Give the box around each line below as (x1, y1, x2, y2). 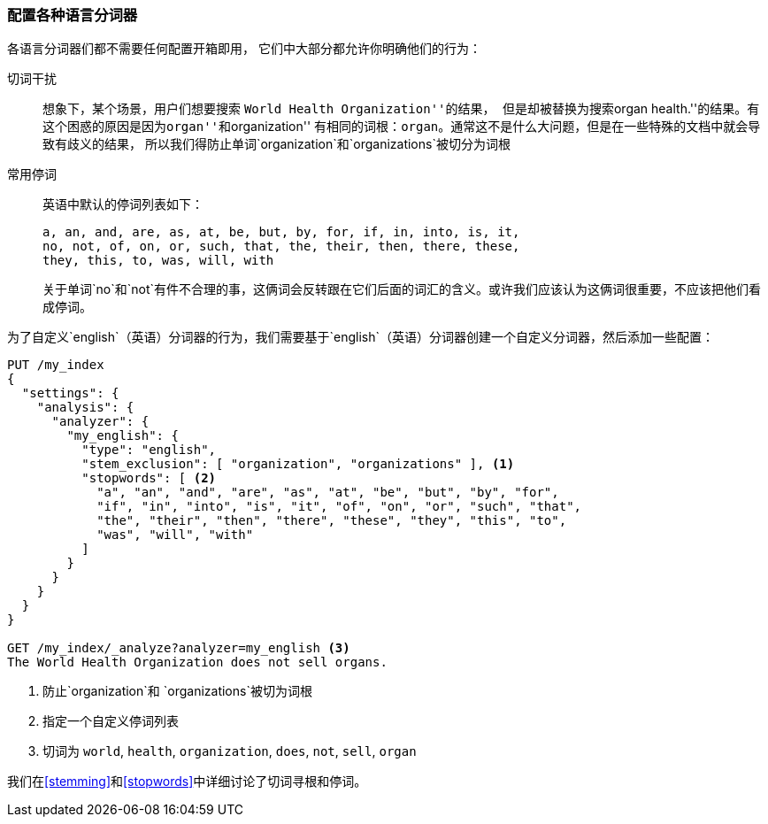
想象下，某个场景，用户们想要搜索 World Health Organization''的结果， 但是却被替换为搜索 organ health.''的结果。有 (42, 101, 760, 117)
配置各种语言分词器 (7, 6, 138, 24)
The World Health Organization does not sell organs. (7, 655, 388, 670)
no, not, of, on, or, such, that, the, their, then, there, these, (42, 239, 520, 254)
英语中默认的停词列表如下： (42, 196, 204, 212)
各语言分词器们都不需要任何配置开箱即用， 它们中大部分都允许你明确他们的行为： (7, 41, 481, 57)
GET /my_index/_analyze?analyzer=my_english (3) (7, 641, 350, 656)
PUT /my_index (7, 358, 104, 373)
